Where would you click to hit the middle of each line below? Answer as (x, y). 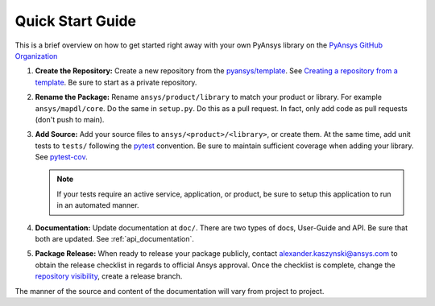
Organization (36, 56)
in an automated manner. (98, 205)
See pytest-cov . (61, 157)
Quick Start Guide (76, 21)
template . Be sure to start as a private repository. (116, 82)
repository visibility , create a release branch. (109, 276)
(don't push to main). (70, 119)
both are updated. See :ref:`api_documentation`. (115, 239)
